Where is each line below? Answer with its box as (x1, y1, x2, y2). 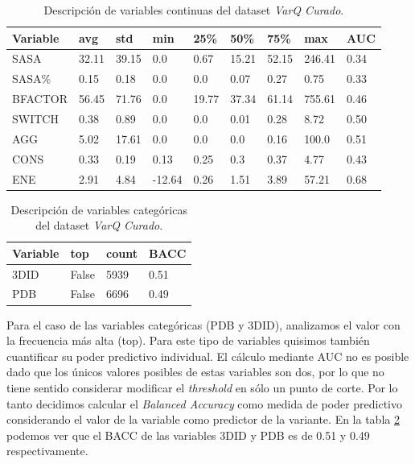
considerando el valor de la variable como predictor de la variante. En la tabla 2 (6, 411, 400, 428)
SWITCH (12, 110, 59, 126)
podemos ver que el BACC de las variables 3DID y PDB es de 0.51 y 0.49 (6, 426, 370, 443)
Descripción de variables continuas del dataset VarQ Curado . (43, 2, 344, 18)
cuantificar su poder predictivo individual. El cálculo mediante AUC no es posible (6, 347, 409, 364)
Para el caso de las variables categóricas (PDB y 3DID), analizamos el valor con (6, 316, 401, 333)
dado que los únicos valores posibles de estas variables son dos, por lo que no (6, 363, 384, 380)
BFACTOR (12, 90, 68, 107)
